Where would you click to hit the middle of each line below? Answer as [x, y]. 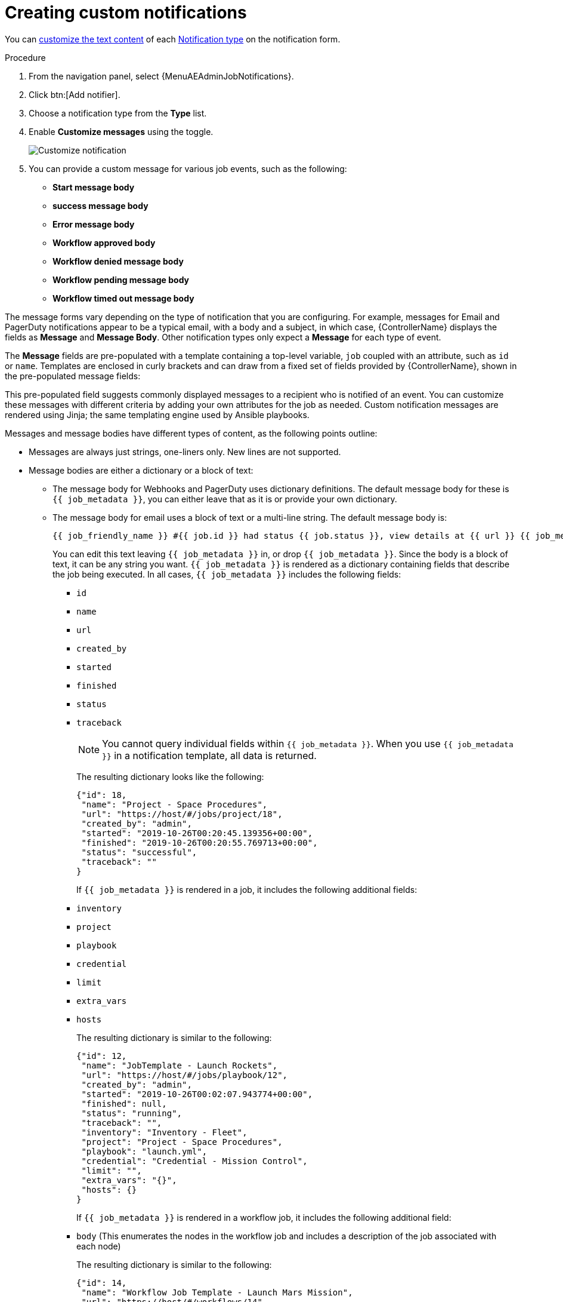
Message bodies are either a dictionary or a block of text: [141, 470]
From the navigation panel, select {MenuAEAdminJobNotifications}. [161, 76]
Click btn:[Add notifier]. [75, 94]
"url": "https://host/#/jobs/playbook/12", [185, 1075]
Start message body [94, 187]
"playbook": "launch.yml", [144, 1151]
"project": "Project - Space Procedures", [182, 1142]
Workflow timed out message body [123, 298]
